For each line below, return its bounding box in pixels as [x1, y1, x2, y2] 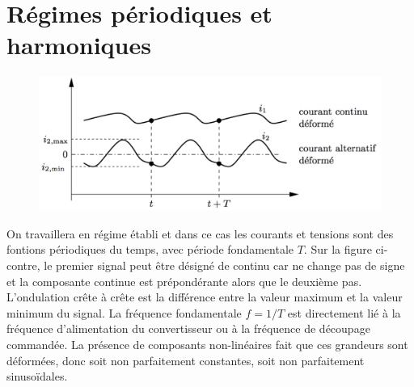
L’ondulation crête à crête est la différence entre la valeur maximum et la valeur [6, 288, 403, 305]
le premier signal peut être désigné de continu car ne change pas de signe [44, 256, 405, 273]
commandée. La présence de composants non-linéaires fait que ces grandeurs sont [6, 335, 408, 352]
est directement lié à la [287, 304, 401, 321]
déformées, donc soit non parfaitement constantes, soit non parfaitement [6, 351, 365, 368]
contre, [6, 256, 40, 273]
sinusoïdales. [6, 368, 68, 385]
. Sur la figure [303, 241, 372, 258]
